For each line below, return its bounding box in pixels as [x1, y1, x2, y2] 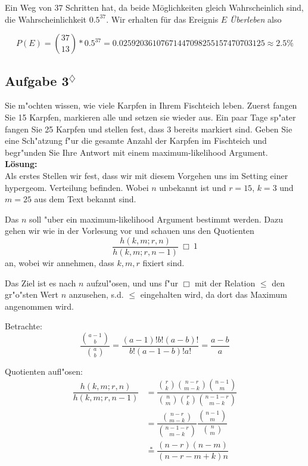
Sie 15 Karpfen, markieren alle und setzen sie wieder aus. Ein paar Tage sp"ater [5, 110, 296, 123]
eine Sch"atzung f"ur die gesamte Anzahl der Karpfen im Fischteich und [5, 134, 267, 147]
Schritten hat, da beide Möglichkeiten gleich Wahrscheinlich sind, [66, 1, 304, 13]
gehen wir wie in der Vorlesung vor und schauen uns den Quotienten [5, 224, 254, 237]
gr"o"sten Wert [5, 288, 58, 301]
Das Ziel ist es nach [5, 276, 76, 289]
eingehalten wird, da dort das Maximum [140, 288, 287, 301]
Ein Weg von [5, 1, 52, 13]
